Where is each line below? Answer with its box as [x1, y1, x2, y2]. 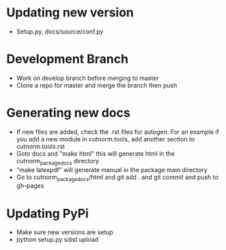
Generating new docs [6, 105, 130, 121]
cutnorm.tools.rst [16, 142, 66, 150]
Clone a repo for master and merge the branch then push [16, 81, 178, 89]
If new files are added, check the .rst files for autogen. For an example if [16, 128, 220, 136]
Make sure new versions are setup [16, 228, 113, 236]
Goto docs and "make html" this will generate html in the [16, 149, 175, 158]
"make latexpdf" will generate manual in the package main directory [16, 165, 208, 173]
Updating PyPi [6, 206, 89, 221]
